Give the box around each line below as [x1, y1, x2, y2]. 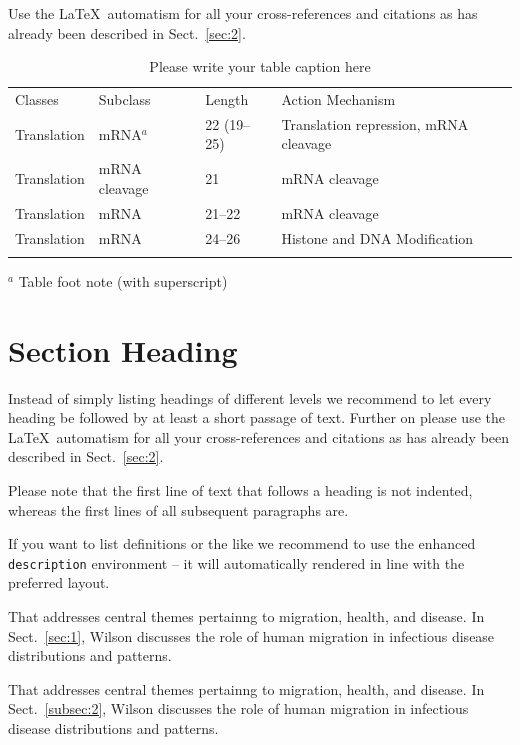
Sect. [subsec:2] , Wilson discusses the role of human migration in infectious [8, 698, 469, 719]
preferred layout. [8, 572, 110, 593]
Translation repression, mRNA [281, 113, 469, 134]
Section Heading [8, 329, 238, 370]
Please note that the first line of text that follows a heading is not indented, [8, 480, 473, 501]
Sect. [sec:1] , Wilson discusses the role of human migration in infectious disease [8, 625, 495, 646]
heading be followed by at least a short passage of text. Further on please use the [8, 407, 505, 428]
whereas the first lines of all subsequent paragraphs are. [8, 499, 349, 520]
